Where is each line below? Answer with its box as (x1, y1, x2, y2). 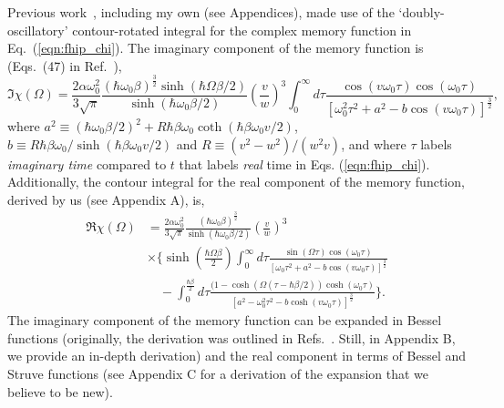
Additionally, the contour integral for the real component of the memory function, (7, 172, 465, 191)
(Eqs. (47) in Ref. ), (7, 56, 122, 75)
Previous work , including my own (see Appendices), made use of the (7, 3, 395, 21)
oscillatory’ (7, 20, 68, 39)
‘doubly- (398, 3, 445, 21)
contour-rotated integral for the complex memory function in (72, 20, 412, 39)
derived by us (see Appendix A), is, (7, 189, 205, 209)
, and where (341, 134, 406, 153)
